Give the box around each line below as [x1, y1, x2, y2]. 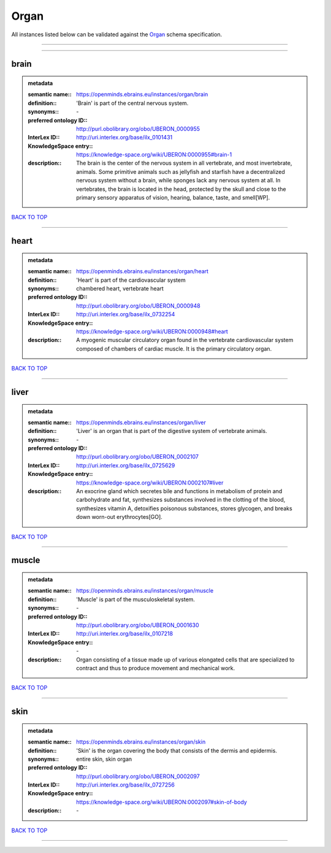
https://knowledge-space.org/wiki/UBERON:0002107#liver [76, 479, 224, 486]
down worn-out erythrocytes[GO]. [76, 513, 162, 521]
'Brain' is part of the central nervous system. [76, 99, 189, 107]
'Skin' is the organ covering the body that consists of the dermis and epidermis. [76, 747, 277, 754]
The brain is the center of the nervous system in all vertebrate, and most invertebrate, [76, 160, 292, 167]
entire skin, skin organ [76, 755, 132, 763]
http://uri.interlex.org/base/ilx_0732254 [76, 311, 175, 318]
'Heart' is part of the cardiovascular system [76, 276, 186, 284]
